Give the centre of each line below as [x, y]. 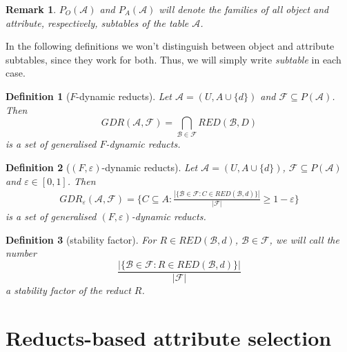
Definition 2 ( [38, 167]
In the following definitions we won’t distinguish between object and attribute [170, 46]
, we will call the [304, 239]
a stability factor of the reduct [68, 290]
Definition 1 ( [38, 96]
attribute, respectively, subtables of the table [97, 22]
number [21, 253]
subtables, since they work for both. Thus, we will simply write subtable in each [173, 59]
